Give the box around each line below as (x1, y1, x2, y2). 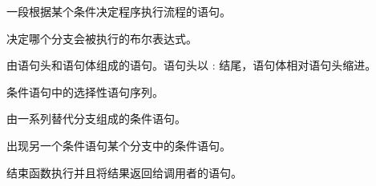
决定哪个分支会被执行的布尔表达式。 (6, 30, 197, 46)
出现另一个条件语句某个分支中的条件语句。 (6, 137, 231, 153)
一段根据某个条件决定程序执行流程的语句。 (6, 3, 231, 19)
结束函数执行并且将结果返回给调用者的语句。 (6, 164, 242, 180)
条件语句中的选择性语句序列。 (6, 83, 164, 100)
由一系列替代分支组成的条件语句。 (6, 110, 186, 127)
